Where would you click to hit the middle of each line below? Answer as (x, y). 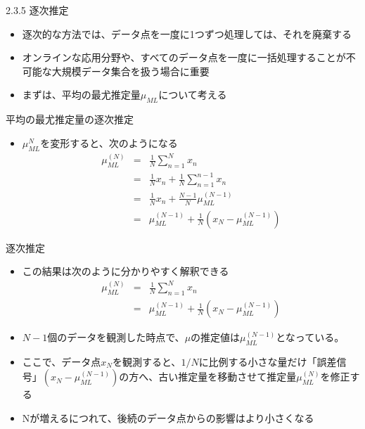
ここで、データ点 (62, 361)
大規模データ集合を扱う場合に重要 (130, 71)
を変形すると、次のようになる (109, 142)
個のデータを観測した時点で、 (116, 337)
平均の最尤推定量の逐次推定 (70, 119)
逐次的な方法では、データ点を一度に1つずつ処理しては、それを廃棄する (187, 33)
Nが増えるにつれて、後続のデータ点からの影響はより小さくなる (168, 418)
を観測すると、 (147, 361)
